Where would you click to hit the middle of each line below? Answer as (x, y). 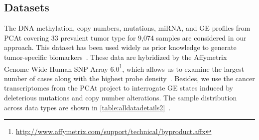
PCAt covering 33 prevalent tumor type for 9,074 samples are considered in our (125, 37)
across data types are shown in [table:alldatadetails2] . (87, 107)
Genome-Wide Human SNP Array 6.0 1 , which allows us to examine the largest (124, 68)
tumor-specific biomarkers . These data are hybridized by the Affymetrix (116, 57)
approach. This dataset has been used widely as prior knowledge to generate (120, 47)
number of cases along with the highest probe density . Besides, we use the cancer (129, 78)
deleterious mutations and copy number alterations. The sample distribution (121, 98)
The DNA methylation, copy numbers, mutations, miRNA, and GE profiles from (127, 28)
